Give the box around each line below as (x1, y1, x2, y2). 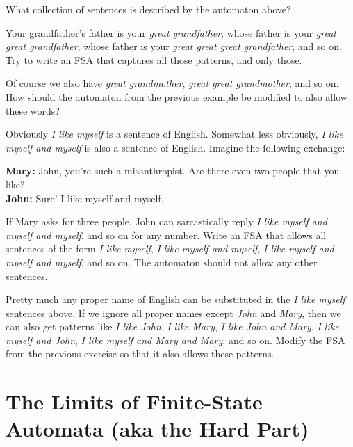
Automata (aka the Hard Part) (6, 414, 309, 443)
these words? (6, 103, 60, 117)
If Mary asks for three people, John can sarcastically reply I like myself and (6, 214, 327, 229)
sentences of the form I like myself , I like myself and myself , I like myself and (6, 241, 334, 256)
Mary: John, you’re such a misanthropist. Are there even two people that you (6, 163, 340, 178)
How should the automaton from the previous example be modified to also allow (6, 89, 347, 104)
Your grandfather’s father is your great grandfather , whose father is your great (6, 25, 336, 40)
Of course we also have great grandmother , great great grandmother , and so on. (6, 76, 339, 90)
